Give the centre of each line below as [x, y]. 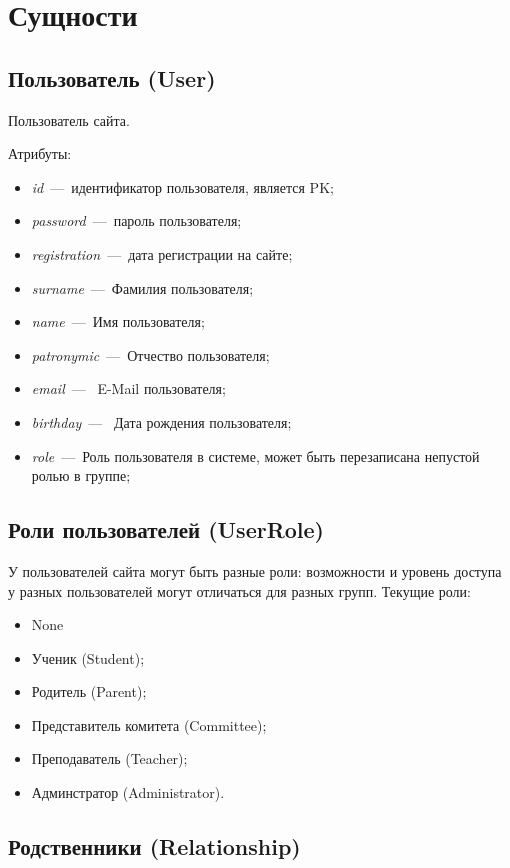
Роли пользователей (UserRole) [166, 529]
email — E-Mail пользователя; [128, 388]
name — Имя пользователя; [118, 321]
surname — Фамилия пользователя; [142, 287]
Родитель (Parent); [89, 691]
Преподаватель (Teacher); [109, 758]
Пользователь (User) [112, 77]
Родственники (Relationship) [154, 846]
